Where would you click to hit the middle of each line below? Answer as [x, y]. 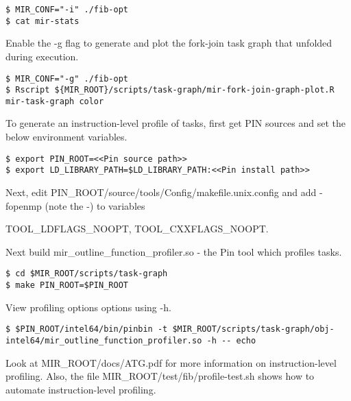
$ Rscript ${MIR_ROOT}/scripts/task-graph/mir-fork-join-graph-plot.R [170, 90]
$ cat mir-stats [43, 21]
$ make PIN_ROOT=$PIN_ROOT [67, 285]
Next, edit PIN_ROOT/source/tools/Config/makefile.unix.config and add [161, 192]
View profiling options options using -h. [88, 307]
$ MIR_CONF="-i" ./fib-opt [67, 10]
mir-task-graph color [55, 101]
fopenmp [24, 205]
